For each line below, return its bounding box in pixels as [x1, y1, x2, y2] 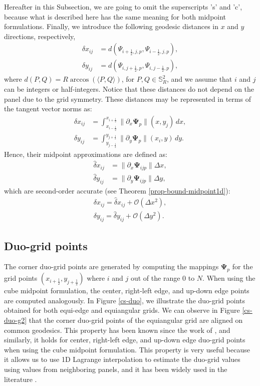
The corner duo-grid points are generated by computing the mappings [4, 261, 219, 272]
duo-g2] [4, 314, 27, 325]
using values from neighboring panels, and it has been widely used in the [4, 363, 227, 374]
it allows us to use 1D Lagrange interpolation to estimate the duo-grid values [4, 354, 240, 364]
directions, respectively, [4, 31, 76, 41]
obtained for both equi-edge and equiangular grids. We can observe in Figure [4, 305, 240, 315]
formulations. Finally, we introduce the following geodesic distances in [4, 21, 218, 32]
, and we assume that [166, 74, 232, 84]
